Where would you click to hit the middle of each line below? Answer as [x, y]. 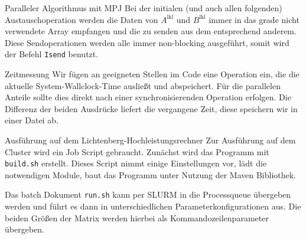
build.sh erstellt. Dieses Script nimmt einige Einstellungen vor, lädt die [136, 163]
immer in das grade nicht [254, 19]
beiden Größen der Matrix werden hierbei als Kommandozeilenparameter [137, 217]
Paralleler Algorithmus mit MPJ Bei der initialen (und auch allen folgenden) [144, 8]
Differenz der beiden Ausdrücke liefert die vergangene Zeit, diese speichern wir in [151, 108]
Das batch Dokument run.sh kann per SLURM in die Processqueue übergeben [148, 194]
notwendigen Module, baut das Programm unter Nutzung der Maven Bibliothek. [151, 174]
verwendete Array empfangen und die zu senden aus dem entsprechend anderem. [151, 31]
